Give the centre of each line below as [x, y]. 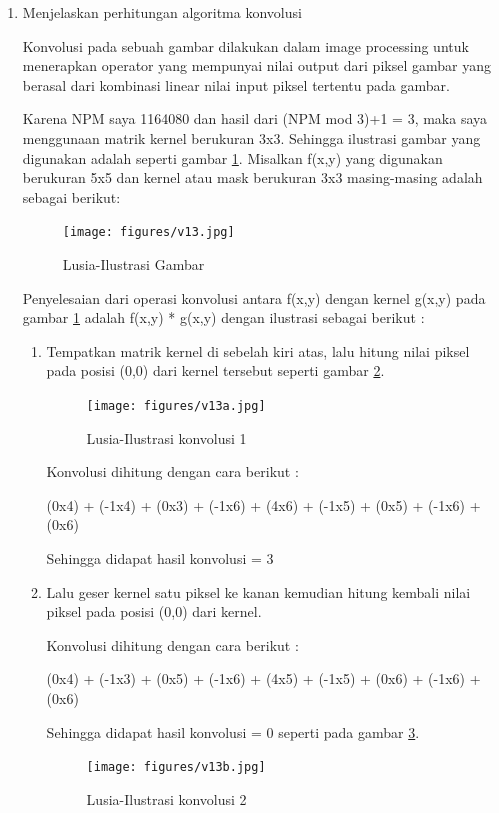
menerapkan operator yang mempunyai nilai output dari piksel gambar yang [256, 65]
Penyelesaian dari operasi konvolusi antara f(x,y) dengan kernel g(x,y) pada [254, 297]
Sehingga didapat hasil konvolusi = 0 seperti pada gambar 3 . [233, 731]
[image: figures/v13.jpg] [148, 232]
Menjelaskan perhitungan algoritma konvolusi [162, 12]
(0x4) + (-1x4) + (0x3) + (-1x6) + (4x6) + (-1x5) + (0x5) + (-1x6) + [263, 504]
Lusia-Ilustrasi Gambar [133, 264]
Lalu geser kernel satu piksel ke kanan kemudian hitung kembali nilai [258, 591]
